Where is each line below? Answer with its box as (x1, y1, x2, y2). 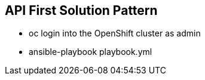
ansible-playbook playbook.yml (29, 47, 152, 57)
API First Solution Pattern (5, 3, 158, 18)
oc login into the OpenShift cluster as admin (29, 28, 201, 39)
